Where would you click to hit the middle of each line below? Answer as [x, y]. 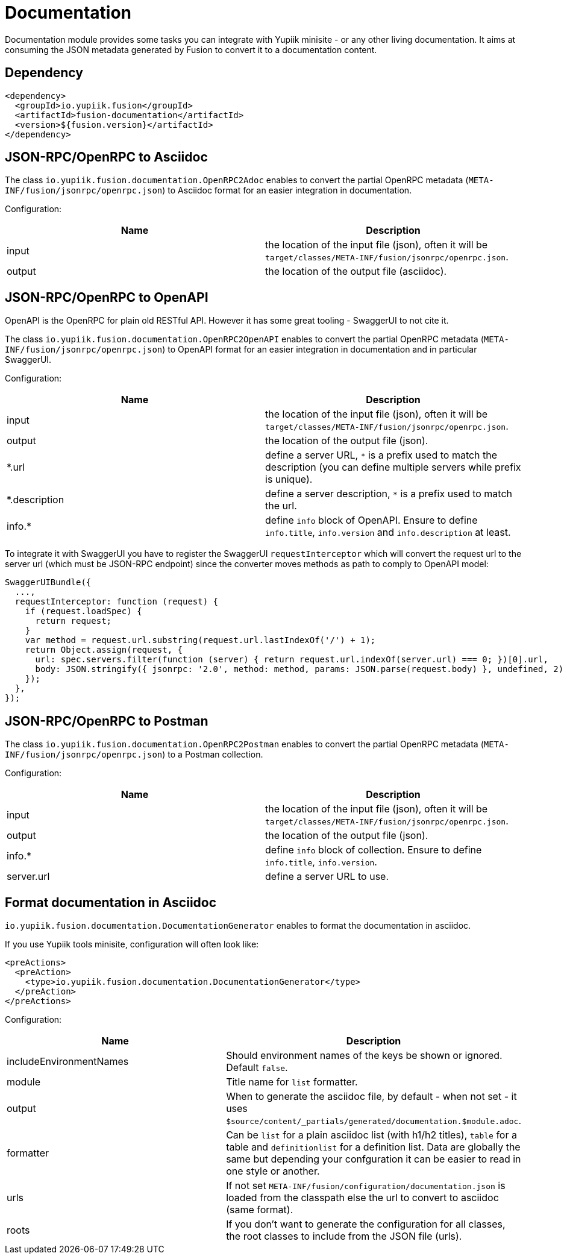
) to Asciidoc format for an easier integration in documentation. [287, 190]
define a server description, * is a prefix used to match [389, 494]
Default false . [257, 1067]
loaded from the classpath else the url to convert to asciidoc [362, 1197]
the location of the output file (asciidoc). [356, 272]
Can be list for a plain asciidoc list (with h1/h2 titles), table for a [371, 1135]
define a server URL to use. [327, 877]
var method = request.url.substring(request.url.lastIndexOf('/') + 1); [200, 640]
